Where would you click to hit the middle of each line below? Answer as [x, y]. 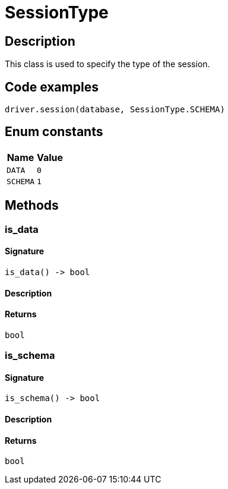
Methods [32, 206]
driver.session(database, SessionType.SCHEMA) [115, 110]
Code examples [52, 87]
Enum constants [54, 132]
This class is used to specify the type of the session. [107, 64]
